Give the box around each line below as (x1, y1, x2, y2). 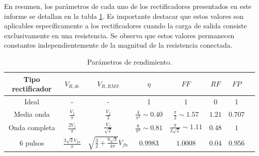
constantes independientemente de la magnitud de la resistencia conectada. (4, 40, 233, 50)
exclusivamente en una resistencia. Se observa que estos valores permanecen (4, 30, 235, 40)
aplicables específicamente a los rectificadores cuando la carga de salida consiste (4, 20, 247, 31)
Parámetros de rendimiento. (87, 56, 172, 67)
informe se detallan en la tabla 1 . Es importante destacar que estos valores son (4, 10, 244, 21)
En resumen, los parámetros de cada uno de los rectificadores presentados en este (4, 1, 252, 11)
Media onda (13, 109, 50, 119)
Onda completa (8, 122, 55, 133)
